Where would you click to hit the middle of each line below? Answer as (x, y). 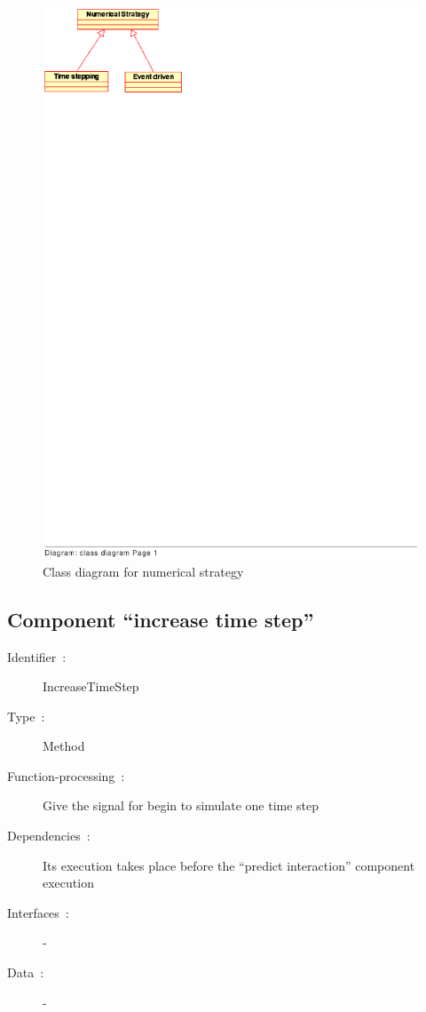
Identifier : (37, 656)
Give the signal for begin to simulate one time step (181, 805)
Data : (26, 972)
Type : (26, 716)
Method (64, 746)
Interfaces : (38, 912)
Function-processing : (66, 775)
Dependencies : (49, 836)
